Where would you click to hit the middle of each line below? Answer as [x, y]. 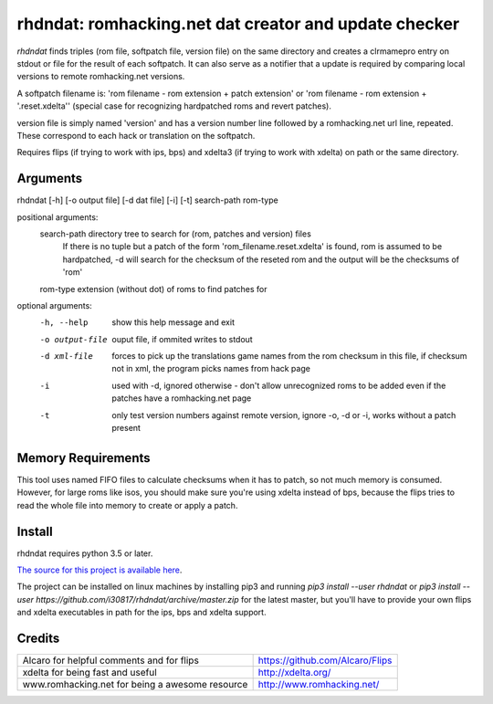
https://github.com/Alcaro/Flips [325, 660]
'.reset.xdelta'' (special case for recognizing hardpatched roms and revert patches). [174, 106]
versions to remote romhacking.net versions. [101, 77]
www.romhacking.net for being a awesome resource [135, 685]
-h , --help [64, 323]
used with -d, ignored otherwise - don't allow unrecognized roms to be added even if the [279, 385]
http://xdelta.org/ [294, 673]
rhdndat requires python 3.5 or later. [85, 553]
